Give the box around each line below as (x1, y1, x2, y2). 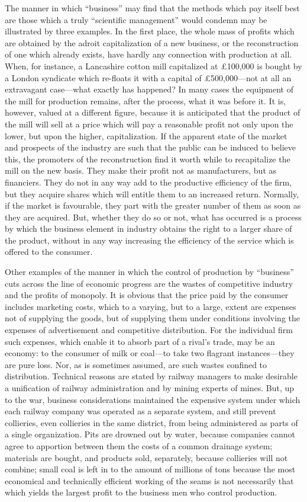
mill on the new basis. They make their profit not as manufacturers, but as (5, 164, 277, 177)
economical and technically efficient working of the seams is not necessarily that (5, 474, 294, 487)
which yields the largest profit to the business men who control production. (5, 486, 277, 498)
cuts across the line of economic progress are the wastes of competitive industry (5, 277, 293, 289)
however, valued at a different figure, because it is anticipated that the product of (5, 106, 300, 119)
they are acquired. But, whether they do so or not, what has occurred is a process (5, 210, 302, 223)
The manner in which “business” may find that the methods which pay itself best (5, 2, 300, 14)
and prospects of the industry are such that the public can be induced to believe (5, 141, 296, 154)
